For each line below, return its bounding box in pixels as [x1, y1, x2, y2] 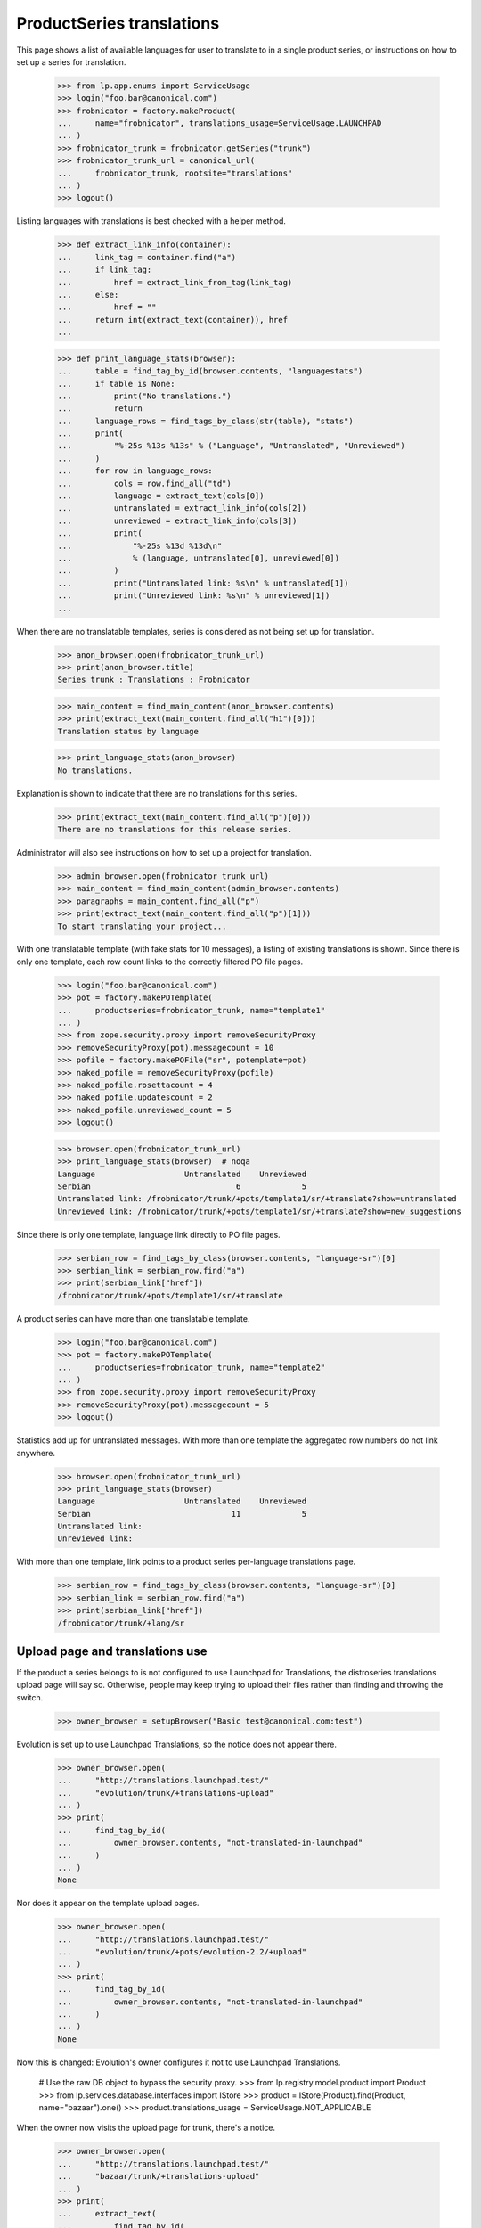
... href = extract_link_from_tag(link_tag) [57, 277, 293, 287]
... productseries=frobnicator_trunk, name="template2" [57, 1362, 326, 1372]
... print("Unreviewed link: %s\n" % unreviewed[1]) [57, 591, 330, 601]
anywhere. [16, 1447, 55, 1458]
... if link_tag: [57, 265, 152, 275]
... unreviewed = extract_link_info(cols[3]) [57, 515, 298, 526]
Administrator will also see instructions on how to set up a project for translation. [16, 847, 312, 857]
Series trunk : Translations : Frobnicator [57, 675, 251, 685]
